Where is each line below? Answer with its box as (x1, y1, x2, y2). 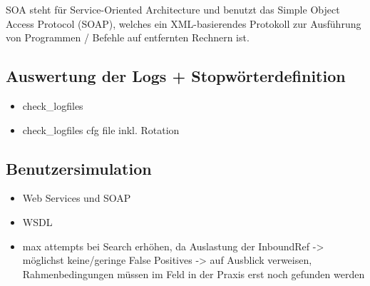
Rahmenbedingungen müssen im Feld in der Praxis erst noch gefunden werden (22, 266, 365, 281)
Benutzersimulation (6, 157, 152, 179)
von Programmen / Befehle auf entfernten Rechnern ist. (6, 30, 250, 45)
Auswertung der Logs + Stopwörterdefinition (6, 65, 346, 87)
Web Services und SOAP (22, 190, 131, 205)
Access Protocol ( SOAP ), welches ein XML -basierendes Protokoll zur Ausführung (6, 16, 361, 31)
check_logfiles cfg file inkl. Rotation (22, 122, 180, 137)
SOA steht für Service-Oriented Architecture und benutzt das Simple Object (6, 2, 340, 16)
